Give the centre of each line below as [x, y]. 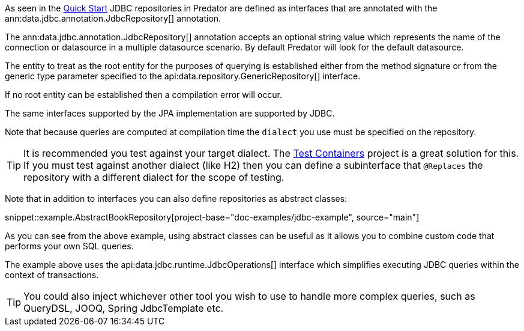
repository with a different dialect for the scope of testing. [154, 177]
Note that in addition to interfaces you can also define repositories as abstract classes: [176, 199]
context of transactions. [52, 275]
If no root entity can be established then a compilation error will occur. [143, 95]
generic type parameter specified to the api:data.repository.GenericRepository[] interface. [183, 76]
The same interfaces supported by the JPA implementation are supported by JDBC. [170, 113]
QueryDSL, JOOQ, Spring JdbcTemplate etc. [124, 308]
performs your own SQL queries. [69, 246]
